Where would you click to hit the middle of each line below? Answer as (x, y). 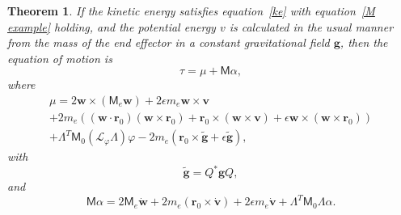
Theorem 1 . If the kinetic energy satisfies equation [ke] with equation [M (191, 11)
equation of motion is (60, 58)
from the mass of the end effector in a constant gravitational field (169, 42)
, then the (364, 42)
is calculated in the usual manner (311, 26)
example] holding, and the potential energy (112, 26)
